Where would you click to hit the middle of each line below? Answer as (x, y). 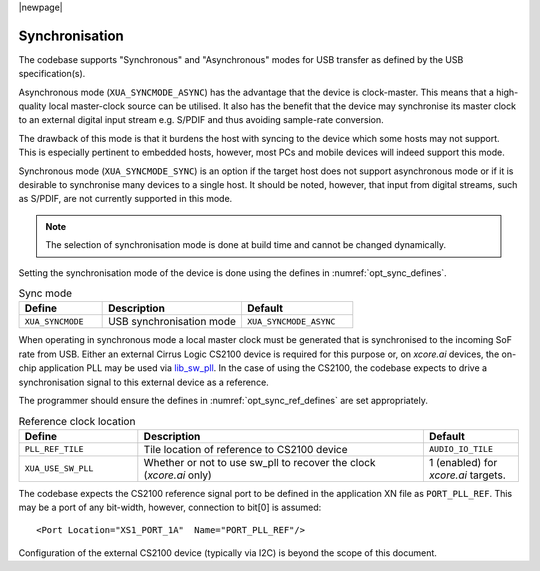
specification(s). (52, 74)
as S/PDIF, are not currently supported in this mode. (125, 199)
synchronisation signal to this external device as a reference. (143, 382)
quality (32, 106)
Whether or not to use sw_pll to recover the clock (259, 462)
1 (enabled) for (463, 462)
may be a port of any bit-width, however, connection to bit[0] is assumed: (170, 507)
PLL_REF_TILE (54, 449)
